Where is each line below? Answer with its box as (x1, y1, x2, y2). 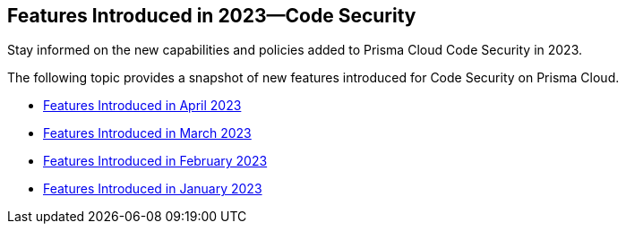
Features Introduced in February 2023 (43, 153, 268, 169)
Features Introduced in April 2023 (43, 98, 242, 114)
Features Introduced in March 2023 (43, 125, 252, 141)
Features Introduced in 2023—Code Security (7, 4, 416, 27)
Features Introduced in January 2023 (43, 181, 262, 197)
